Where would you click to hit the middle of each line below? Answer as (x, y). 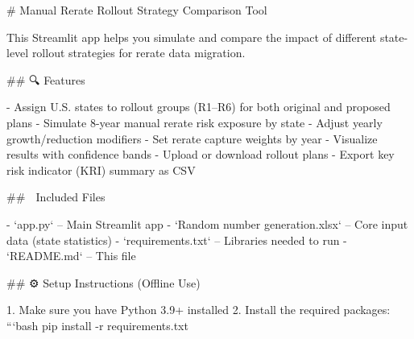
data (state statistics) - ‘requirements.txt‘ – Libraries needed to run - (177, 240)
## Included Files (56, 197)
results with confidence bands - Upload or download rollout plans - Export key (201, 154)
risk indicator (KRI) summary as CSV (101, 169)
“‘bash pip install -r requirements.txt (97, 325)
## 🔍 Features (46, 79)
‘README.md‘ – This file (71, 256)
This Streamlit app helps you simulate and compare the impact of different (192, 37)
